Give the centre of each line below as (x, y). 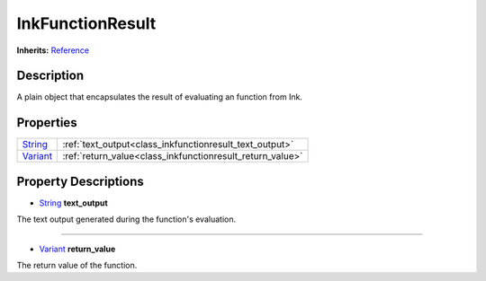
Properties (47, 123)
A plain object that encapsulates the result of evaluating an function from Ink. (160, 97)
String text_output (73, 203)
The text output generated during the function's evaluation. (126, 219)
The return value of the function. (77, 266)
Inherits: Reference (53, 50)
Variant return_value (77, 249)
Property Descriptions (80, 181)
